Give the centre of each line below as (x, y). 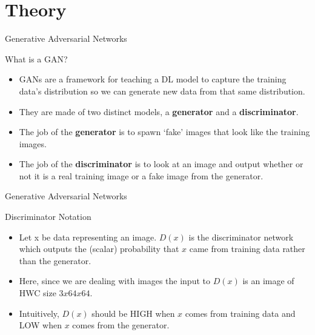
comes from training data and (240, 313)
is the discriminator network (241, 237)
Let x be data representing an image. (88, 237)
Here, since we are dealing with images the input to (114, 281)
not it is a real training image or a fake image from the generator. (141, 175)
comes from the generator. (121, 325)
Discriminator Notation (48, 217)
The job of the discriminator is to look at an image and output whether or (161, 164)
